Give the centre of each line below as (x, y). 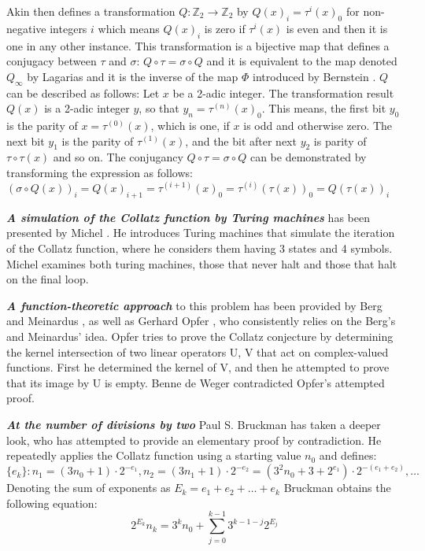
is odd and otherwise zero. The (318, 125)
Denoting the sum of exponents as (89, 488)
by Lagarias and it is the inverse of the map (133, 76)
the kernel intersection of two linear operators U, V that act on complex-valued (198, 351)
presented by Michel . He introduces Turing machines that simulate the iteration (201, 233)
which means (129, 28)
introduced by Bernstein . (314, 76)
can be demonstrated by (308, 157)
